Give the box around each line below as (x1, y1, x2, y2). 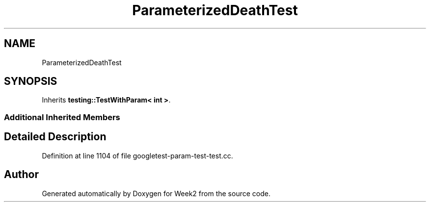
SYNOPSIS (4, 75, 57, 88)
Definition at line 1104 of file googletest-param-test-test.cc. (42, 151, 233, 160)
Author (4, 168, 39, 181)
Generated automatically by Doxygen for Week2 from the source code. (42, 189, 270, 198)
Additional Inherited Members (4, 112, 120, 122)
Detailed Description (4, 130, 107, 143)
